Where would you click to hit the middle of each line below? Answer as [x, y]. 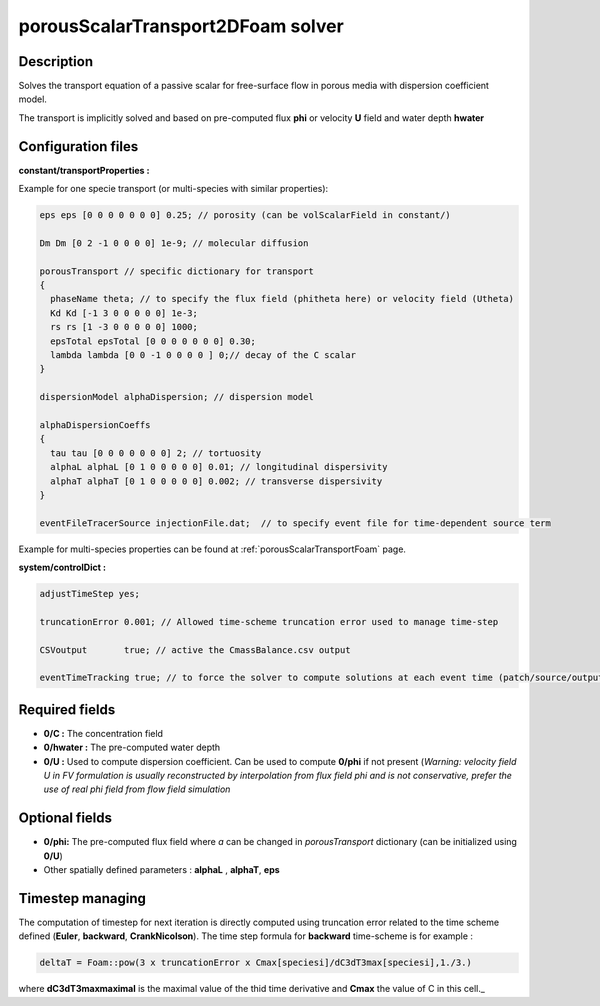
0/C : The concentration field [103, 733]
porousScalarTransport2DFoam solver [181, 26]
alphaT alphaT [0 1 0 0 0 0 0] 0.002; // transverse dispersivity [216, 481]
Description [56, 61]
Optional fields [65, 818]
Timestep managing [82, 898]
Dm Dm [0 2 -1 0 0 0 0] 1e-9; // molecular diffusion [174, 243]
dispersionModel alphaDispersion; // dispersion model [176, 397]
